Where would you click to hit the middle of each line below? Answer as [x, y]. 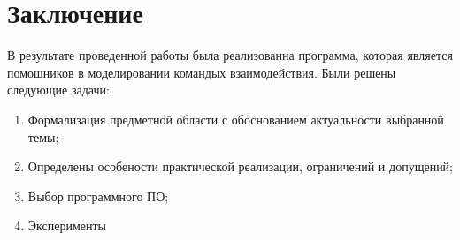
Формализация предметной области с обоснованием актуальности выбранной [236, 119]
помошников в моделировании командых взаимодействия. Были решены [202, 72]
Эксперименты [67, 225]
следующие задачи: [58, 90]
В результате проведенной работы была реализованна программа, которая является [230, 55]
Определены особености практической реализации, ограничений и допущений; [241, 166]
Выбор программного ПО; [98, 195]
